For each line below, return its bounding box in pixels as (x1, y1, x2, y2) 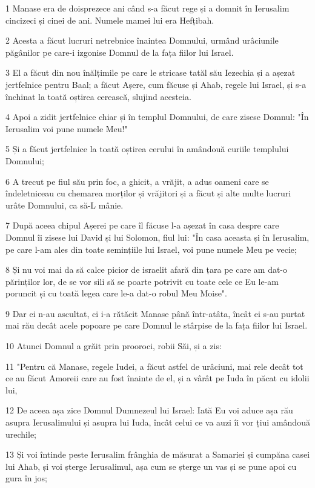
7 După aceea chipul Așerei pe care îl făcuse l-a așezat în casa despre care (5, 219, 279, 232)
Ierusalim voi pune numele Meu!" (5, 122, 128, 135)
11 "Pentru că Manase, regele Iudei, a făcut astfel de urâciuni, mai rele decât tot (5, 359, 303, 372)
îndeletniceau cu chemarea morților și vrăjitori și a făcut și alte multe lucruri (5, 187, 291, 199)
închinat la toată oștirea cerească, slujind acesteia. (5, 90, 191, 102)
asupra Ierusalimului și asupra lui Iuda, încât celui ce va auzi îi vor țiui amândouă (5, 416, 310, 429)
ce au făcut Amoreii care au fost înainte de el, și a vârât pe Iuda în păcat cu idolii (5, 372, 310, 384)
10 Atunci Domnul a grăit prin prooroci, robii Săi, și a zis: (5, 339, 222, 352)
